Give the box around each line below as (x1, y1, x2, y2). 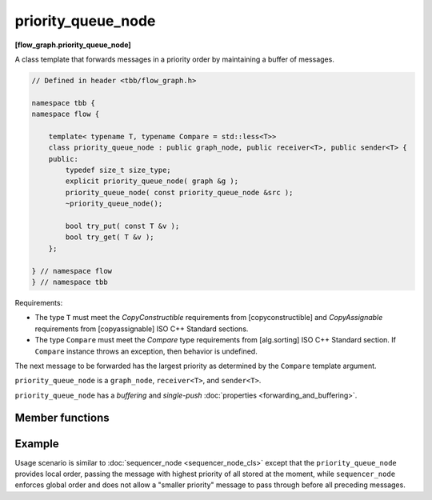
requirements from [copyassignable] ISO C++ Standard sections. (34, 324, 249, 334)
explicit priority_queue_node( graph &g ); (65, 177, 239, 186)
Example (14, 437, 59, 450)
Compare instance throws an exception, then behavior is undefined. (34, 346, 258, 356)
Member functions (14, 411, 110, 425)
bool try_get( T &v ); (65, 233, 155, 242)
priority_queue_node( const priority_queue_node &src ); (65, 188, 294, 197)
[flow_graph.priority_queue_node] (14, 40, 131, 50)
